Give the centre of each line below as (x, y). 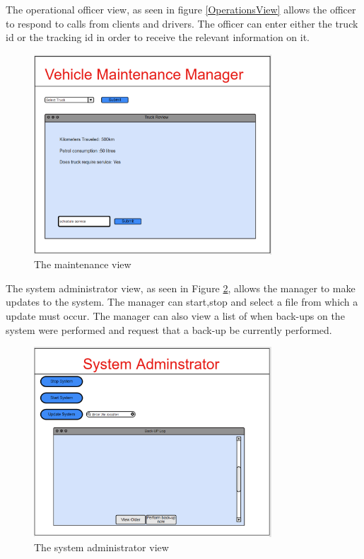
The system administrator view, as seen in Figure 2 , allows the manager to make (181, 288)
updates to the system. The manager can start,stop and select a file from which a (182, 302)
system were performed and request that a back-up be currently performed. (169, 329)
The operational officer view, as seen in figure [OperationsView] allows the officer (181, 9)
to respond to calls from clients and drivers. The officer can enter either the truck (182, 23)
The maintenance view (83, 264)
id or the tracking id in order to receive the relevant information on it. (158, 37)
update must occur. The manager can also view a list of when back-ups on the (175, 316)
